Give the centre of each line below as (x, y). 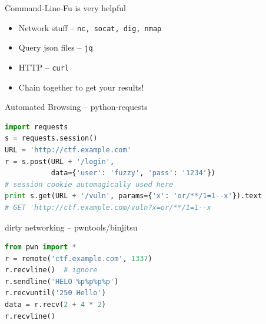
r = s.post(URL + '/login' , (60, 161)
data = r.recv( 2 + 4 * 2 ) (55, 305)
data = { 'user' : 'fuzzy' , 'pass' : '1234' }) (133, 173)
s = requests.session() (51, 138)
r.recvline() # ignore (51, 270)
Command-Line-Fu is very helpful (65, 8)
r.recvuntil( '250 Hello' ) (55, 293)
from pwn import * (41, 247)
